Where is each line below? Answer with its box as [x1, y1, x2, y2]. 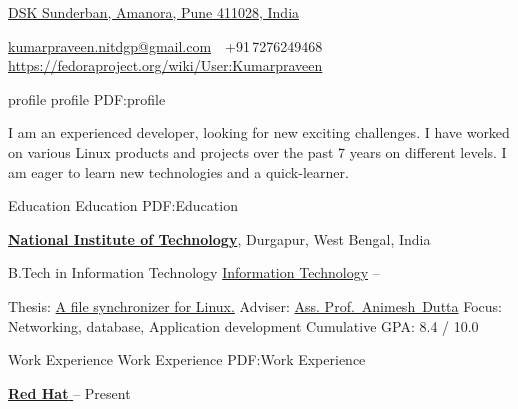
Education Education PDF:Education [8, 195, 238, 216]
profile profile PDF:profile [8, 88, 166, 109]
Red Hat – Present [8, 382, 131, 403]
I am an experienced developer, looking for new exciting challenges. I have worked [8, 122, 510, 143]
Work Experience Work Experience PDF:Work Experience [8, 349, 366, 370]
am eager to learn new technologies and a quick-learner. [8, 161, 349, 182]
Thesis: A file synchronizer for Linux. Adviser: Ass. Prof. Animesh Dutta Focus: [8, 295, 502, 316]
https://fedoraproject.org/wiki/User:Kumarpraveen [8, 55, 323, 76]
